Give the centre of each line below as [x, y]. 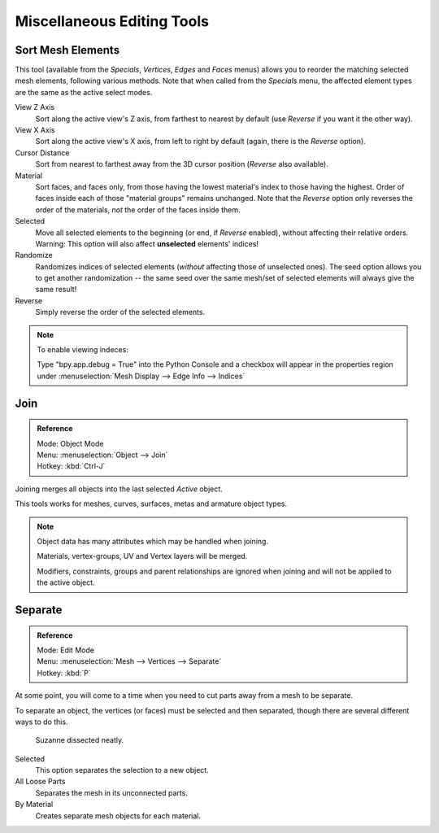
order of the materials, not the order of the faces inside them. [138, 209]
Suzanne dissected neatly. [80, 740]
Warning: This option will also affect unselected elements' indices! [147, 243]
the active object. [66, 582]
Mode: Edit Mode [66, 650]
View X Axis [35, 130]
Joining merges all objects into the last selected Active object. [119, 489]
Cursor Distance [42, 153]
